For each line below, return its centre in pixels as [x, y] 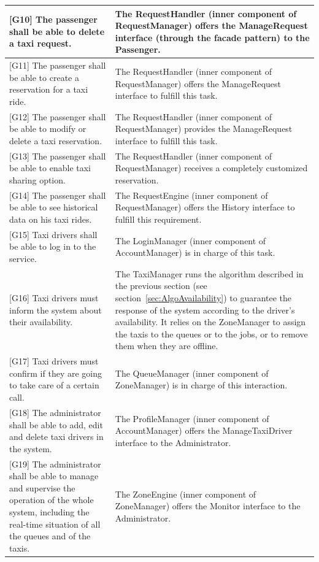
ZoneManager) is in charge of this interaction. [201, 385]
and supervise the [42, 487]
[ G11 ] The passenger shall [58, 65]
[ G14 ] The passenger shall [58, 195]
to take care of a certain [54, 385]
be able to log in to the [53, 246]
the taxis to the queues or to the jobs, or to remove [211, 333]
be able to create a [44, 77]
